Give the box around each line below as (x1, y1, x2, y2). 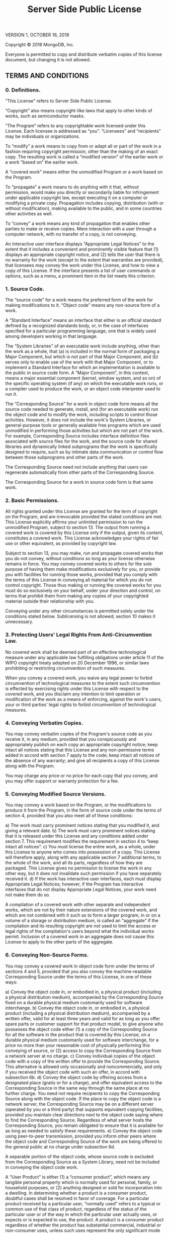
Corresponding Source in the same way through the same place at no (5, 1085, 149, 1091)
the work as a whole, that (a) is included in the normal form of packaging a (5, 348, 160, 355)
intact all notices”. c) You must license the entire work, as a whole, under (5, 844, 156, 850)
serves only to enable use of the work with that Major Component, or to (5, 359, 153, 365)
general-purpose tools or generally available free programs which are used (5, 422, 161, 428)
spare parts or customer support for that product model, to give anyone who (5, 1021, 163, 1027)
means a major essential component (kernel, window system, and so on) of (5, 375, 161, 381)
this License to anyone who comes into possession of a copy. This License (5, 849, 160, 855)
